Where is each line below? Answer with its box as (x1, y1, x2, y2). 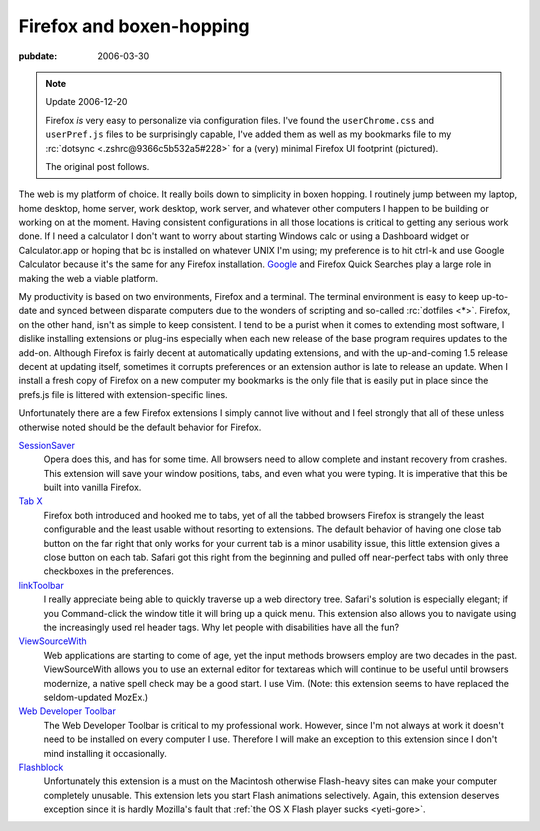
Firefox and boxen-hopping (18, 15, 250, 37)
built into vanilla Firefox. (43, 481, 142, 494)
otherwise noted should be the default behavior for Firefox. (18, 421, 262, 433)
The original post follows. (45, 160, 150, 172)
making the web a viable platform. (18, 272, 159, 284)
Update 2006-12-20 (45, 96, 128, 108)
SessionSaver (18, 439, 75, 451)
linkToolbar (18, 579, 64, 591)
